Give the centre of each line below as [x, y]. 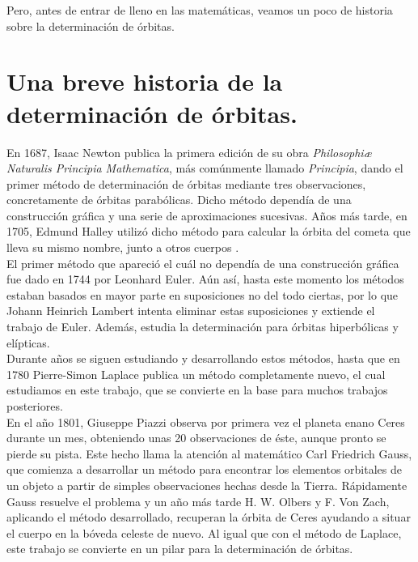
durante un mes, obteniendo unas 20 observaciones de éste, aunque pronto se [196, 438]
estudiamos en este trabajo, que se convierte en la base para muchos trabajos [197, 390]
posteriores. [35, 406]
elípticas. [28, 342]
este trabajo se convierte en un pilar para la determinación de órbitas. [180, 549]
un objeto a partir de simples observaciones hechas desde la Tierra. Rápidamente [207, 485]
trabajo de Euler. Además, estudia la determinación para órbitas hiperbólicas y [203, 327]
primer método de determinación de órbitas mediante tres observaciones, [186, 183]
